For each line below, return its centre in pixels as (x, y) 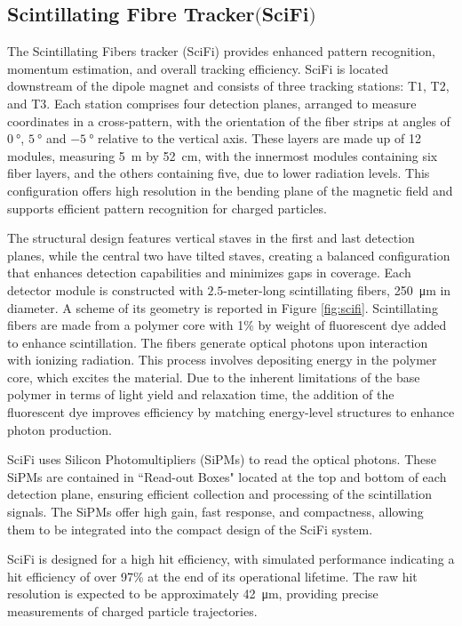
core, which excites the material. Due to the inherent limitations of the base (214, 377)
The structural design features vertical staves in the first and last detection (211, 238)
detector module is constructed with (105, 289)
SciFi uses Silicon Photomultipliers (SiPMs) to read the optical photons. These (222, 459)
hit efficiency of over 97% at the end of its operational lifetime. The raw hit (212, 576)
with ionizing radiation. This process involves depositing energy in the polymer (222, 360)
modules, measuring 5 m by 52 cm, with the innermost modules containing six (223, 155)
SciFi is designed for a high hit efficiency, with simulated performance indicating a (231, 559)
